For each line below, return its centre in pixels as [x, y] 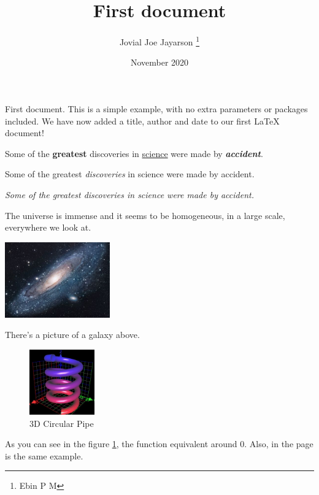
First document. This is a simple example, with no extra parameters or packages [156, 108]
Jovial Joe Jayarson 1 [159, 41]
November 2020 [159, 62]
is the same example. [44, 455]
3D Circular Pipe [62, 423]
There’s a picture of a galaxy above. [72, 335]
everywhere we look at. [48, 227]
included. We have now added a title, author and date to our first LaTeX [142, 121]
